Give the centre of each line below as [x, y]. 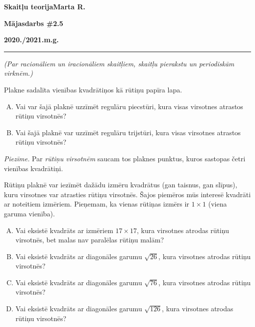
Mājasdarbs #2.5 [34, 23]
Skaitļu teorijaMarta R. [45, 6]
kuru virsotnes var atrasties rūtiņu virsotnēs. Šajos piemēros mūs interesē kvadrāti [127, 194]
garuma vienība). [29, 213]
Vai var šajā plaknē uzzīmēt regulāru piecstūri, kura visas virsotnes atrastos [129, 106]
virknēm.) [18, 73]
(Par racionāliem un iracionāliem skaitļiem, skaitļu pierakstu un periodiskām [119, 63]
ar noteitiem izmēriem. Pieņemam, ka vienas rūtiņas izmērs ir [97, 204]
